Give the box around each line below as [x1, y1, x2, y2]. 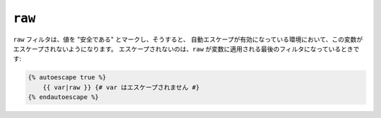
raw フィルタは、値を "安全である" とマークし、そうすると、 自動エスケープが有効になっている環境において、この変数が [13, 35, 363, 44]
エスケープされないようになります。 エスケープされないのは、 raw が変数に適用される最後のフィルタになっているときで [13, 44, 360, 53]
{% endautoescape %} [28, 93, 99, 101]
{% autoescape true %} [28, 74, 107, 81]
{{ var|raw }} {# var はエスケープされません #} [42, 83, 200, 91]
